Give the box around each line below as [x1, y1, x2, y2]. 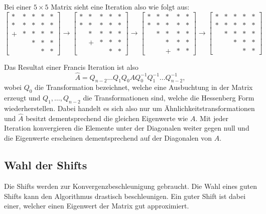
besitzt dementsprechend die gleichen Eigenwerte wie [26, 113, 188, 123]
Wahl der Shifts [4, 157, 87, 173]
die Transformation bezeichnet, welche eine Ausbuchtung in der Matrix [35, 82, 253, 92]
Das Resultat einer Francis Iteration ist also [4, 61, 139, 72]
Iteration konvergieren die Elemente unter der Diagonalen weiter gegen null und [4, 123, 249, 133]
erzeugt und [4, 92, 41, 103]
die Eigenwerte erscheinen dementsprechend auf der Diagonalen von [4, 133, 212, 143]
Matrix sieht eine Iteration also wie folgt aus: [51, 2, 190, 12]
